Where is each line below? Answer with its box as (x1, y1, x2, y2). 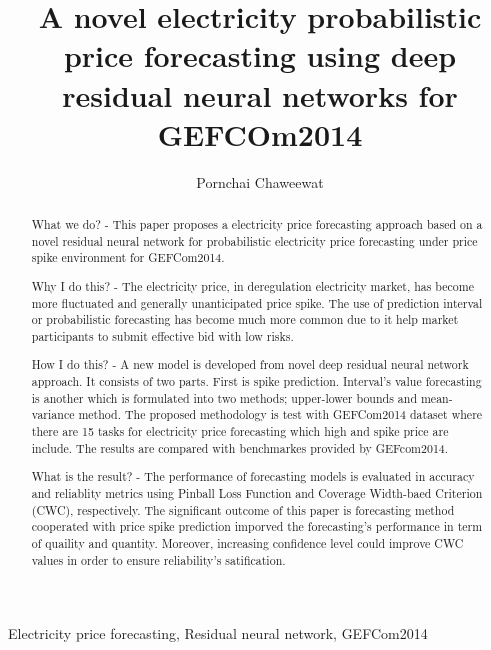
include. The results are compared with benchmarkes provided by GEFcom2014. (31, 439, 449, 456)
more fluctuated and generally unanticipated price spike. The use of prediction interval (31, 294, 483, 311)
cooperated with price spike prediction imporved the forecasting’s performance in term (31, 518, 483, 535)
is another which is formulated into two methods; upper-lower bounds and (31, 389, 418, 406)
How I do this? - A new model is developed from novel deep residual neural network (31, 356, 469, 373)
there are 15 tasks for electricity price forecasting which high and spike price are (31, 423, 449, 440)
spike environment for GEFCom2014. (31, 249, 225, 266)
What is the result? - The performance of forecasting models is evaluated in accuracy (31, 468, 475, 485)
